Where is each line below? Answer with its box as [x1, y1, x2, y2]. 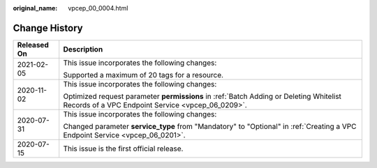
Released [17, 40, 49, 49]
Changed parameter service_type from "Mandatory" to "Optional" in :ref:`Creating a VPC [63, 121, 357, 131]
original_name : [13, 4, 58, 12]
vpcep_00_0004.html [68, 4, 128, 12]
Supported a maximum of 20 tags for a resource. [63, 70, 223, 79]
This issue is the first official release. [63, 144, 184, 153]
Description [63, 44, 103, 54]
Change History [13, 22, 83, 34]
